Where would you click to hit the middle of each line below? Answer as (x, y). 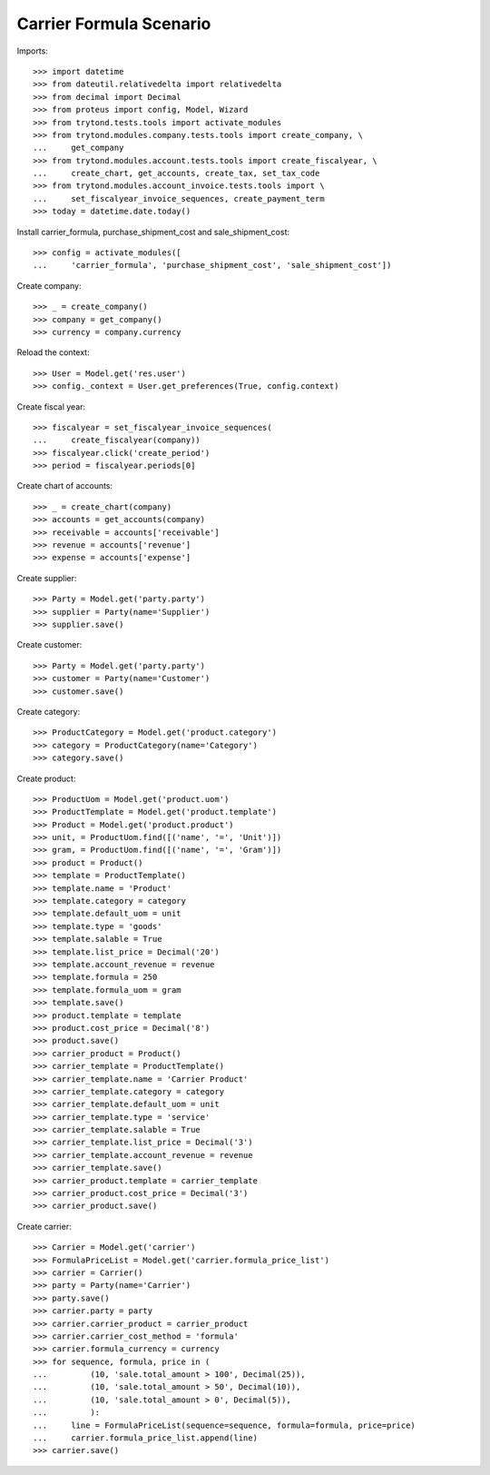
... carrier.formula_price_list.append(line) (146, 1438)
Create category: (49, 711)
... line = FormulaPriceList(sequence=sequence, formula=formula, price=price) (225, 1425)
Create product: (46, 778)
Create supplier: (47, 578)
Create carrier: (44, 1226)
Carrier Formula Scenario (114, 24)
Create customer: (49, 645)
